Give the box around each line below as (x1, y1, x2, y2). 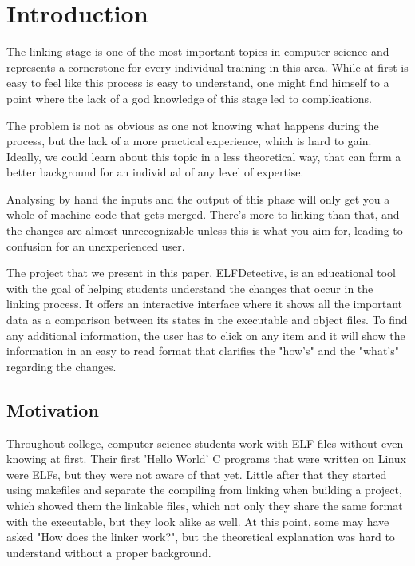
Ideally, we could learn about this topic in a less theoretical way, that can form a (6, 148, 401, 164)
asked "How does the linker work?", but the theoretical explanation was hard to (6, 528, 395, 545)
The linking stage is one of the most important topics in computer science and (6, 43, 389, 60)
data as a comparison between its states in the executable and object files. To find (6, 311, 408, 328)
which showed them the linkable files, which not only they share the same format (6, 497, 403, 513)
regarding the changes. (6, 358, 117, 374)
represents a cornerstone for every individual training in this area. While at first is (6, 58, 409, 75)
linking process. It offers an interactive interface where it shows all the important (6, 295, 403, 312)
